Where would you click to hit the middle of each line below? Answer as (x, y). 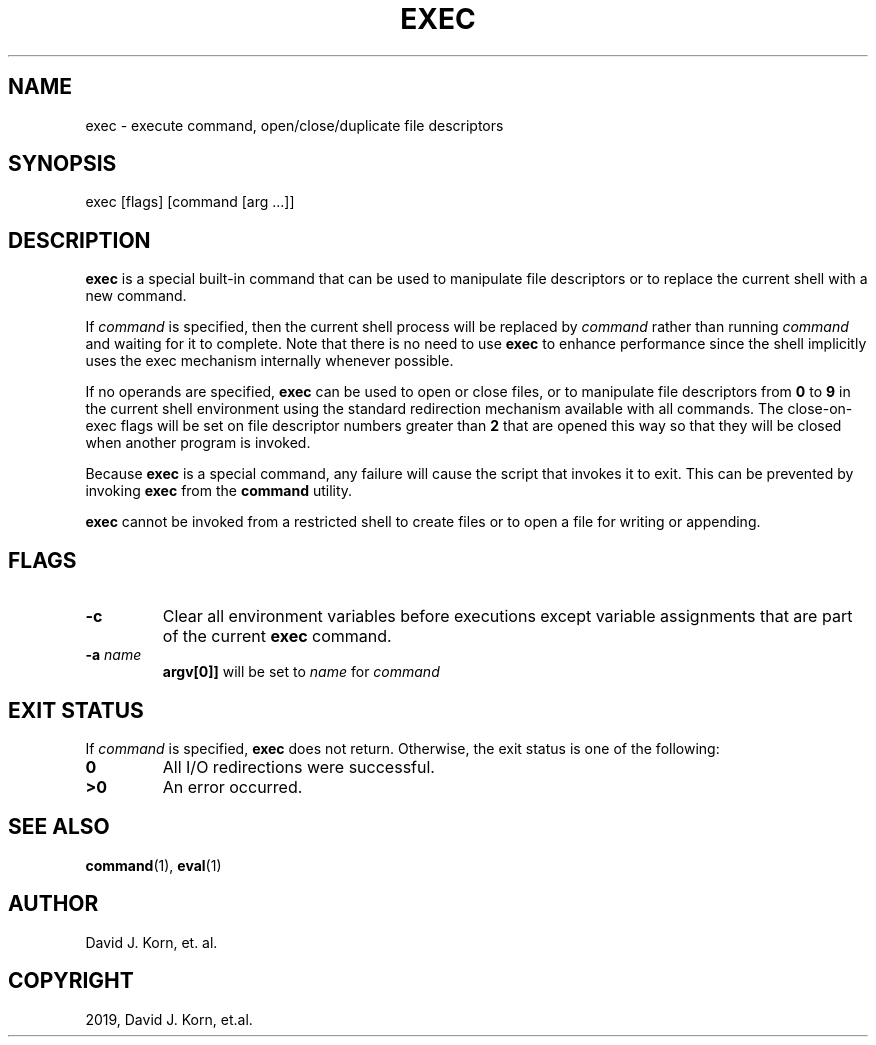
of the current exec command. (277, 636)
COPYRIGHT (71, 981)
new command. (136, 296)
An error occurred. (232, 786)
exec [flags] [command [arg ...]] (190, 202)
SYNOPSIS (62, 164)
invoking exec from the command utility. (219, 491)
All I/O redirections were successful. (298, 766)
